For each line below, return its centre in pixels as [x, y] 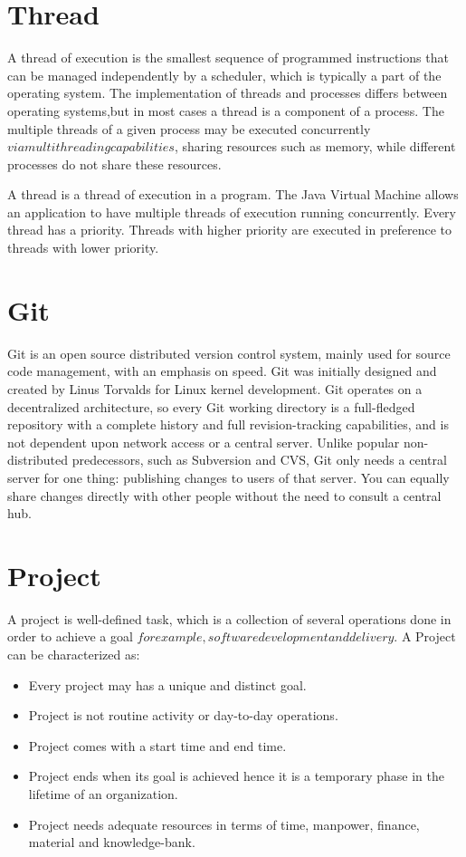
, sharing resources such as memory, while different [315, 146]
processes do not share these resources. [114, 164]
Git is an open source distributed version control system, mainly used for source [229, 353]
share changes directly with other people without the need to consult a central [224, 495]
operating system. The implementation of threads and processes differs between [228, 93]
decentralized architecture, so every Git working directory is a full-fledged [211, 406]
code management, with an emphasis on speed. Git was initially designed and [222, 371]
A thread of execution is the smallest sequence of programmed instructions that [228, 58]
